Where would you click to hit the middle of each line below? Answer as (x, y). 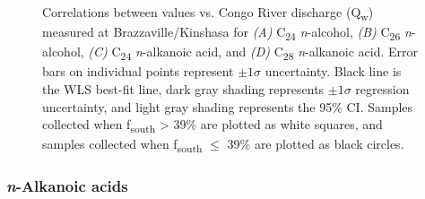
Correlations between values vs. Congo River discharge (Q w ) (208, 13)
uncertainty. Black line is (333, 71)
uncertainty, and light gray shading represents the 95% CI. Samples (228, 106)
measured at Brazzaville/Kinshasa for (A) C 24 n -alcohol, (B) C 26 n (227, 33)
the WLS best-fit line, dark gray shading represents (183, 88)
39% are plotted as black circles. (316, 144)
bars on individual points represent (138, 71)
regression (382, 88)
